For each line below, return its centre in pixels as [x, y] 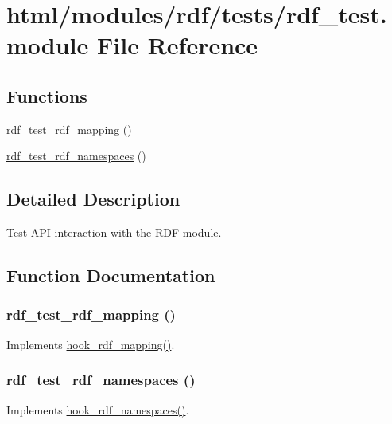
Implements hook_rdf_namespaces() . [98, 409]
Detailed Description [93, 199]
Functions [47, 95]
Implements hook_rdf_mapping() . [91, 344]
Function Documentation [111, 275]
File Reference [178, 45]
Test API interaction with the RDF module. [114, 232]
